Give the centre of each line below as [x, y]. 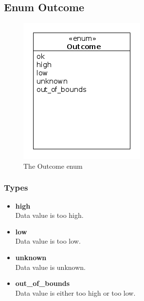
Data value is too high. [49, 215]
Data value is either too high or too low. [75, 292]
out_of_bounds [42, 283]
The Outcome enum [53, 166]
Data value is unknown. [50, 267]
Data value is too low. [48, 241]
